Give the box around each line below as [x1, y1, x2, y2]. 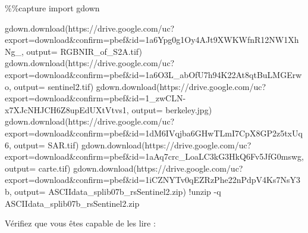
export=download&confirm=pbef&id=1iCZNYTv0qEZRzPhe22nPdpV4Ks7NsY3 [5, 173, 300, 186]
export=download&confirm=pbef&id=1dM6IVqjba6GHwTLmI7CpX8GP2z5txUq [5, 126, 303, 139]
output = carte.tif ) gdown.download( [5, 161, 137, 174]
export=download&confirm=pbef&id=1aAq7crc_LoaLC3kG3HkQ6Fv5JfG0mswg [5, 150, 302, 163]
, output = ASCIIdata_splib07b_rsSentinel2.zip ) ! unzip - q [9, 185, 221, 197]
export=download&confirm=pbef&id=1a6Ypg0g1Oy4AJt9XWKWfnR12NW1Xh [5, 33, 299, 46]
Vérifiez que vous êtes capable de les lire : [5, 217, 156, 229]
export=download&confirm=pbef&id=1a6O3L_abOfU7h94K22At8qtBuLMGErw [5, 68, 302, 80]
